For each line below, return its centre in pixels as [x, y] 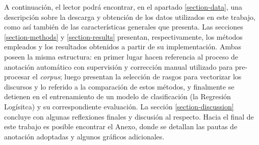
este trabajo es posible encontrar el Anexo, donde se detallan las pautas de [121, 126]
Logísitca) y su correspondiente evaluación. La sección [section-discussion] [119, 106]
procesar [17, 77]
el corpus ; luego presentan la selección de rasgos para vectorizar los [137, 77]
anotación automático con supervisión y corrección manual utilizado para [119, 66]
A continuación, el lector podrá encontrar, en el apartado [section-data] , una [123, 7]
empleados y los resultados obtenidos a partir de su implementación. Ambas [123, 47]
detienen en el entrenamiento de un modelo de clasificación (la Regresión [118, 96]
